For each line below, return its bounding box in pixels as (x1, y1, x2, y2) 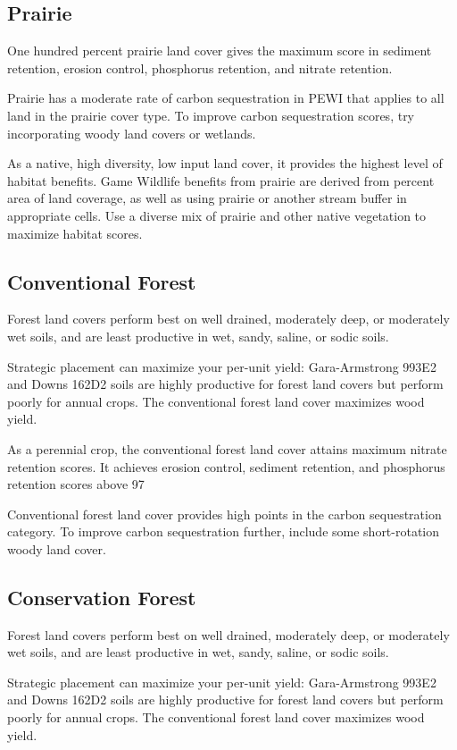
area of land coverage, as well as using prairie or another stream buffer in (7, 189, 407, 207)
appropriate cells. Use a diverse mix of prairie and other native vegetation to (7, 206, 427, 224)
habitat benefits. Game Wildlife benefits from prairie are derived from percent (7, 171, 435, 190)
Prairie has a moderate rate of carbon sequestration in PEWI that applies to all (7, 88, 445, 107)
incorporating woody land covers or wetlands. (7, 123, 256, 142)
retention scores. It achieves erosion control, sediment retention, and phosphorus (7, 457, 445, 476)
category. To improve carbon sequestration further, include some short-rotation (7, 522, 440, 541)
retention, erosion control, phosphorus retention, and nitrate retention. (7, 58, 393, 77)
